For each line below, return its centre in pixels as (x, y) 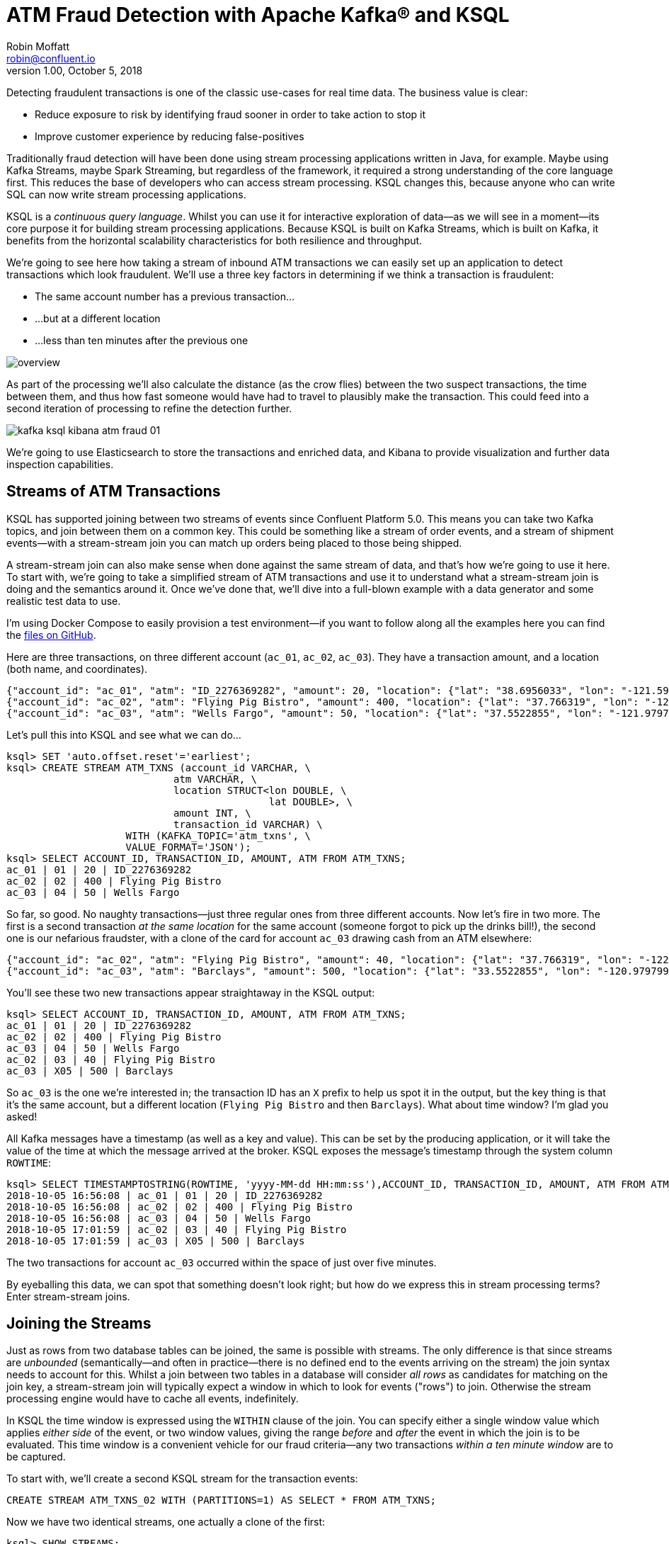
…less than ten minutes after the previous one (142, 340)
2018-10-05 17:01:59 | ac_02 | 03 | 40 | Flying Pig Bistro (177, 1229)
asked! (22, 1116)
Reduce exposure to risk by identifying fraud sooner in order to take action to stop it (230, 114)
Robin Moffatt (38, 46)
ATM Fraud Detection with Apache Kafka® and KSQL (258, 15)
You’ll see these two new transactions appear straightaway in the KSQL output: (191, 992)
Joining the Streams (79, 1324)
